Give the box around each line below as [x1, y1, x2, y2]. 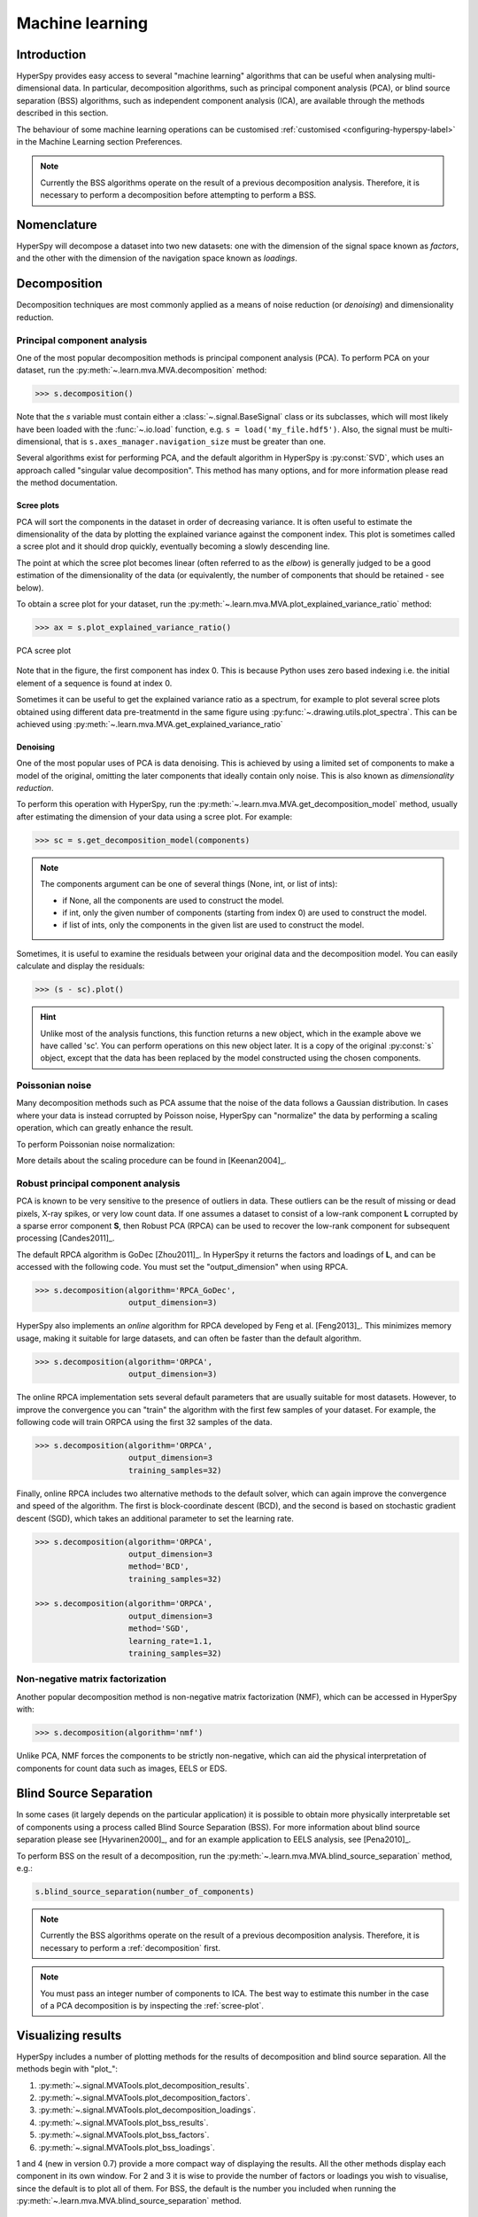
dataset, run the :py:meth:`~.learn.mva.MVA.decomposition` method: [16, 364, 267, 376]
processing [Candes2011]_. [16, 1233, 115, 1243]
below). [16, 582, 44, 593]
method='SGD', [128, 1624, 189, 1633]
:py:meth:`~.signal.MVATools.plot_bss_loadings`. [38, 2142, 216, 2152]
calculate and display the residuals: [16, 960, 145, 971]
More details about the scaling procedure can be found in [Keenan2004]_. [16, 1156, 287, 1165]
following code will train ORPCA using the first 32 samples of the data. [16, 1416, 273, 1427]
